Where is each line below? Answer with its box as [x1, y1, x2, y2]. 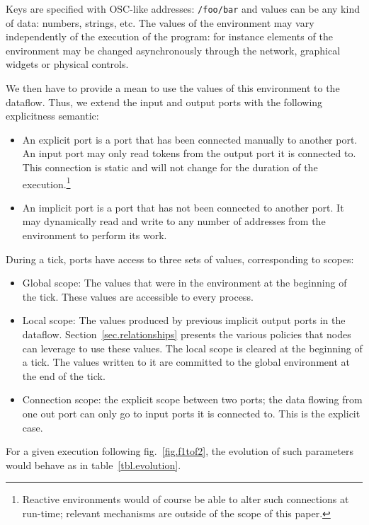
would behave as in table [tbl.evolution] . [6, 457, 181, 472]
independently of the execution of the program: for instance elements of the [6, 29, 333, 44]
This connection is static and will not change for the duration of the [22, 160, 318, 174]
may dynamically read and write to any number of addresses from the [22, 214, 326, 229]
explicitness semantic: [6, 108, 99, 123]
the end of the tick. [22, 368, 106, 383]
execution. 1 [22, 174, 71, 191]
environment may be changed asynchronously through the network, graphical [6, 42, 341, 57]
